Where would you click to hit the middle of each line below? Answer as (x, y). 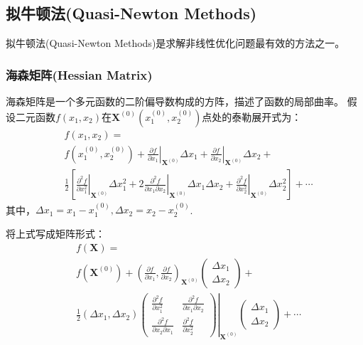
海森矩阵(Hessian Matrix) (79, 74)
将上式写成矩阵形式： (55, 233)
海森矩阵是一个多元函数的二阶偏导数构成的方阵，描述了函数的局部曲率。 (175, 101)
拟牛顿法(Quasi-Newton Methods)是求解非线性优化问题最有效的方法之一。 (175, 43)
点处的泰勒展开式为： (252, 116)
